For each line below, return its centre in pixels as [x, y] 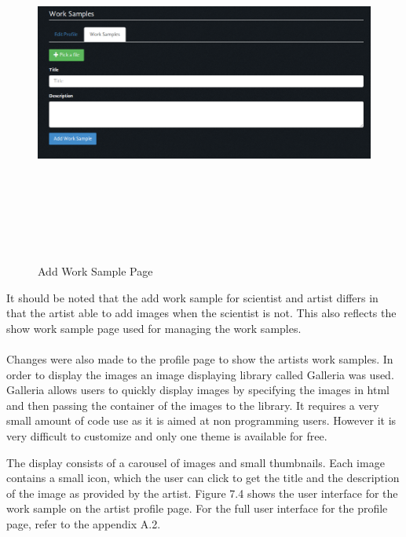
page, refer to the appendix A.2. [84, 524]
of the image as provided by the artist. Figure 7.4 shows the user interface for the [202, 493]
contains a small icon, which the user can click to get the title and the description [203, 478]
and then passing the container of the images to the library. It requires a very [193, 405]
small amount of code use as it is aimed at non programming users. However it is [201, 420]
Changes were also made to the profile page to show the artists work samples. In [200, 359]
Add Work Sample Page [95, 271]
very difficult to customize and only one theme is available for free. [167, 436]
